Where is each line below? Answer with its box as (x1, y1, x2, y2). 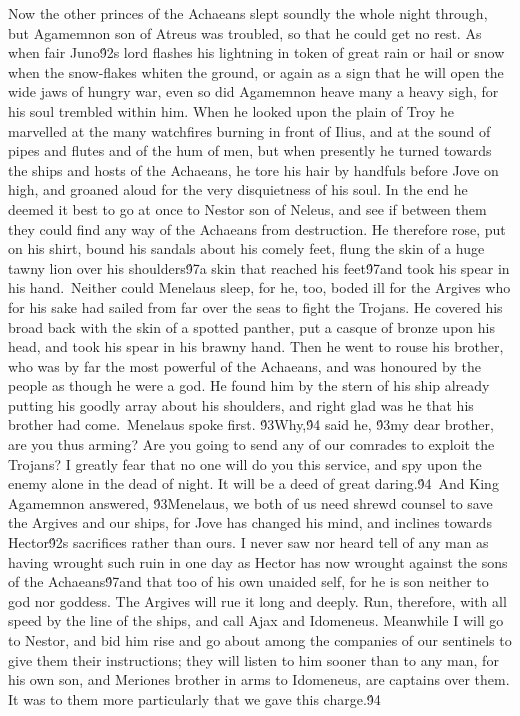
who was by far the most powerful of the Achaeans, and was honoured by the (8, 355, 481, 376)
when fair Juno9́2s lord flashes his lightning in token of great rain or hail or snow (8, 42, 505, 63)
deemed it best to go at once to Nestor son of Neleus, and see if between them (8, 198, 487, 219)
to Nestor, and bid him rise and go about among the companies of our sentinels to (8, 630, 512, 650)
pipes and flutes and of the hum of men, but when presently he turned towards (8, 140, 492, 161)
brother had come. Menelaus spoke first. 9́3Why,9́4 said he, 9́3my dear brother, (8, 414, 494, 435)
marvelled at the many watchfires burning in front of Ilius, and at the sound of (8, 120, 491, 141)
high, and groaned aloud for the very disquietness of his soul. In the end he (8, 179, 468, 200)
